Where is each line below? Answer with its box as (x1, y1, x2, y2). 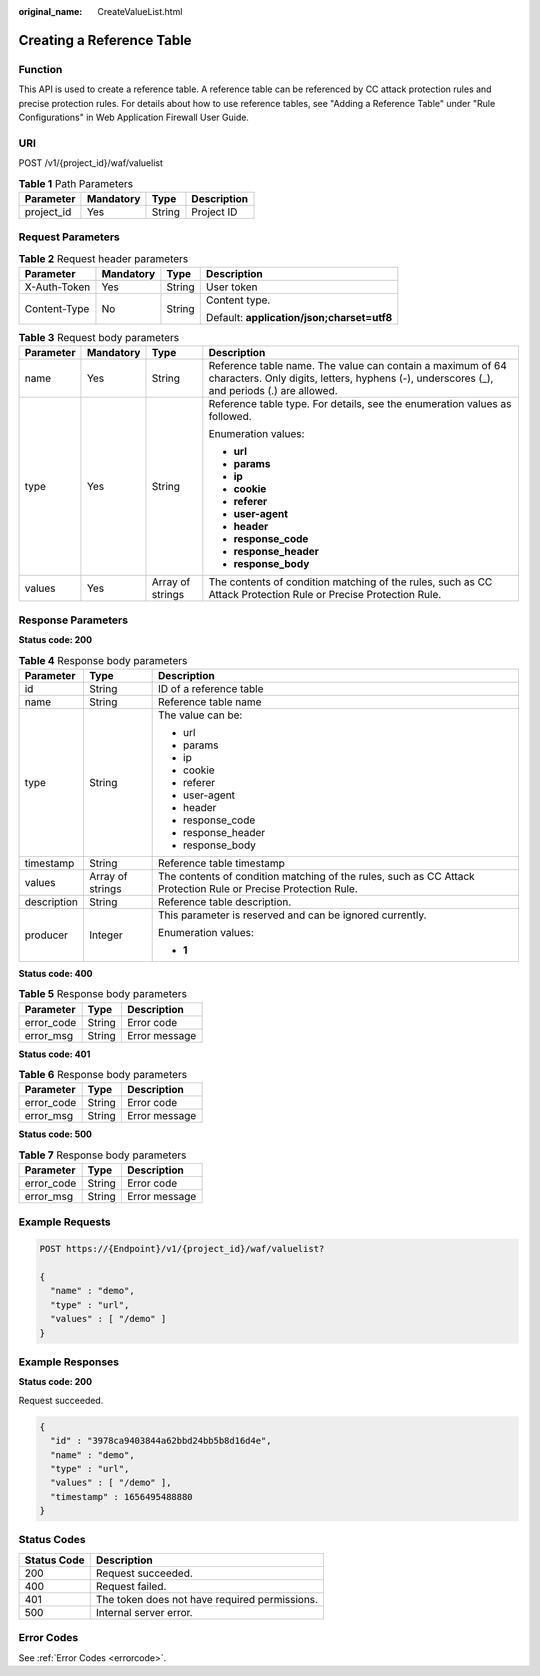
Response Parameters (18, 613, 129, 627)
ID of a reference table (158, 681, 264, 695)
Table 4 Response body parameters (18, 653, 188, 667)
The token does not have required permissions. (95, 1592, 319, 1606)
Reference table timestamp (158, 856, 285, 870)
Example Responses (18, 1355, 120, 1369)
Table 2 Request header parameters (18, 251, 189, 265)
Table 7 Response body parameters (18, 1148, 187, 1162)
